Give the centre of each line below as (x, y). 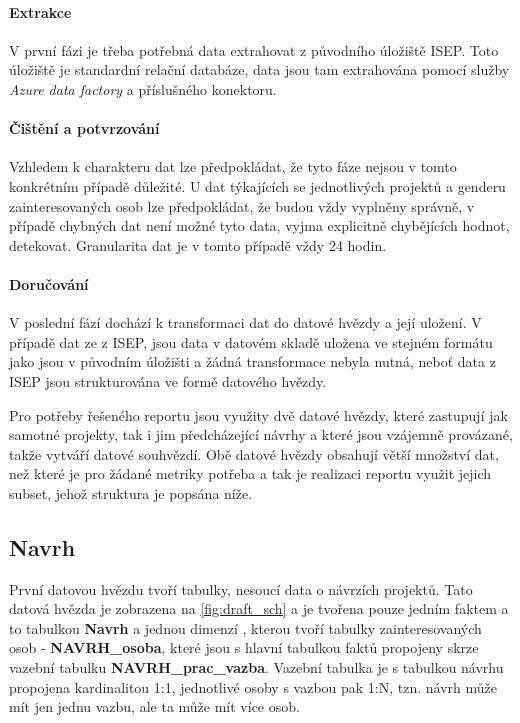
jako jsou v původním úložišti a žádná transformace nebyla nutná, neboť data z (252, 361)
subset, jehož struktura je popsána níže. (131, 492)
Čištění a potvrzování (84, 128)
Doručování (49, 283)
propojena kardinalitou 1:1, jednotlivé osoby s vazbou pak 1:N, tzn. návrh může (253, 686)
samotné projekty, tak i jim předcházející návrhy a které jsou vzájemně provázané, (261, 434)
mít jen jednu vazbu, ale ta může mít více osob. (154, 706)
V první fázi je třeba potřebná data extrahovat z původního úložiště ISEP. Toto (254, 49)
